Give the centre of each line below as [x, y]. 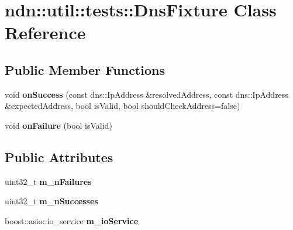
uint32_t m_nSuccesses [51, 201]
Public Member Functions [85, 69]
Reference [45, 32]
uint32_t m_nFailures [48, 181]
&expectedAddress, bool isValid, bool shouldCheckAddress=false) [123, 106]
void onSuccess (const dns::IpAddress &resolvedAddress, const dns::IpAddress [146, 94]
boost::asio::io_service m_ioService [72, 220]
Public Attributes [59, 157]
